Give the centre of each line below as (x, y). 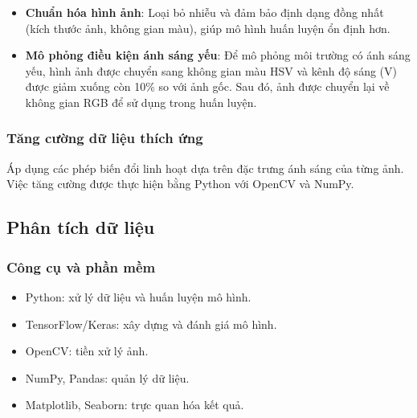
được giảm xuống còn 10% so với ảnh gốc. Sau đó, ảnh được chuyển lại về (207, 86)
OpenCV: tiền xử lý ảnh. (87, 351)
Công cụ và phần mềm (81, 266)
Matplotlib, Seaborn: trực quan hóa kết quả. (135, 405)
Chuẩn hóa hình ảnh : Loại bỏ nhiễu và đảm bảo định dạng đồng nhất (204, 12)
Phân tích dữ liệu (81, 227)
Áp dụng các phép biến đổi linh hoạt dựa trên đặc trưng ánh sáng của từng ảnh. (205, 168)
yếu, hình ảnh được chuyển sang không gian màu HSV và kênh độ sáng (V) (211, 70)
